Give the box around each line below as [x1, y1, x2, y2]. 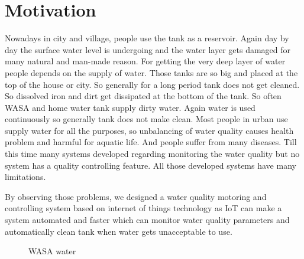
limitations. [5, 171, 46, 183]
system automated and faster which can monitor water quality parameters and [5, 214, 290, 226]
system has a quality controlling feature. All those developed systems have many [5, 159, 296, 171]
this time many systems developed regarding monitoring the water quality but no [5, 147, 300, 160]
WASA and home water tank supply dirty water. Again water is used [5, 101, 256, 113]
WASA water [28, 245, 76, 257]
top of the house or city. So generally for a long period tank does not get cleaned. [5, 78, 300, 90]
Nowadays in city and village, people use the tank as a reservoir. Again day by [5, 32, 289, 44]
